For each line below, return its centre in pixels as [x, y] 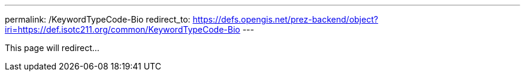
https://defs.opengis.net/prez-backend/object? [285, 19]
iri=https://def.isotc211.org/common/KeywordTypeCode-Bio [123, 29]
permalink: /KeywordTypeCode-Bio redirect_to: [98, 19]
